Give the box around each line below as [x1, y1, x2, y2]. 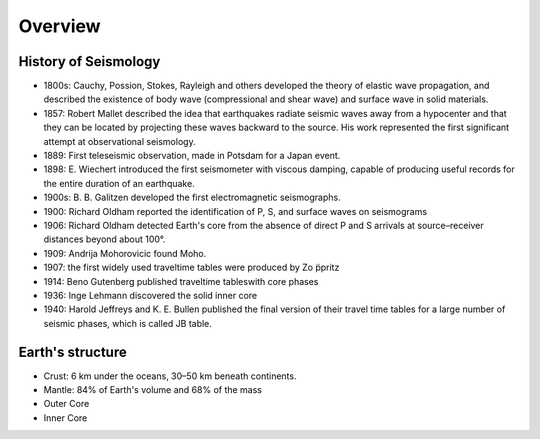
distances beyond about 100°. [43, 233, 166, 245]
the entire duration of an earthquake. [43, 177, 195, 189]
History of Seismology [18, 53, 161, 70]
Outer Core [43, 398, 90, 410]
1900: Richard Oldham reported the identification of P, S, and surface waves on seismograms [43, 205, 428, 217]
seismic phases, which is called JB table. [43, 317, 212, 329]
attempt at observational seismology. [43, 135, 196, 147]
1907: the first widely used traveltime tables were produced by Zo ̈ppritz [43, 261, 340, 274]
